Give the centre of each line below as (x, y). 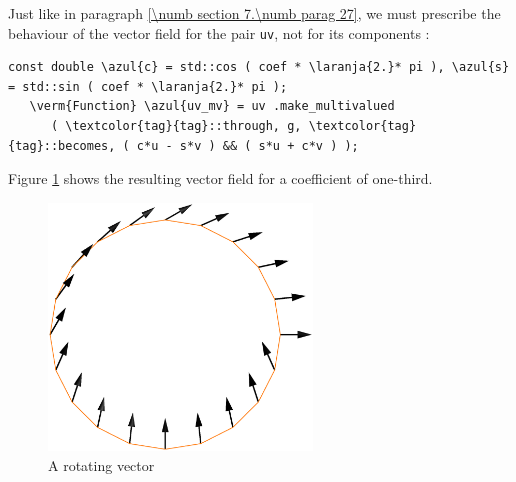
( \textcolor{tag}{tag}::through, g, (176, 126)
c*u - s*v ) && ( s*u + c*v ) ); (247, 145)
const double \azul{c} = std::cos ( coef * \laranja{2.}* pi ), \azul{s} (259, 67)
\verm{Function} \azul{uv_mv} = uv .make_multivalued (212, 106)
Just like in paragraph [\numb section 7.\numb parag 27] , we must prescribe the (254, 13)
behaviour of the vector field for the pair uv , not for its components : (219, 32)
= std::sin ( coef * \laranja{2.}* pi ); (148, 86)
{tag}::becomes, (62, 145)
